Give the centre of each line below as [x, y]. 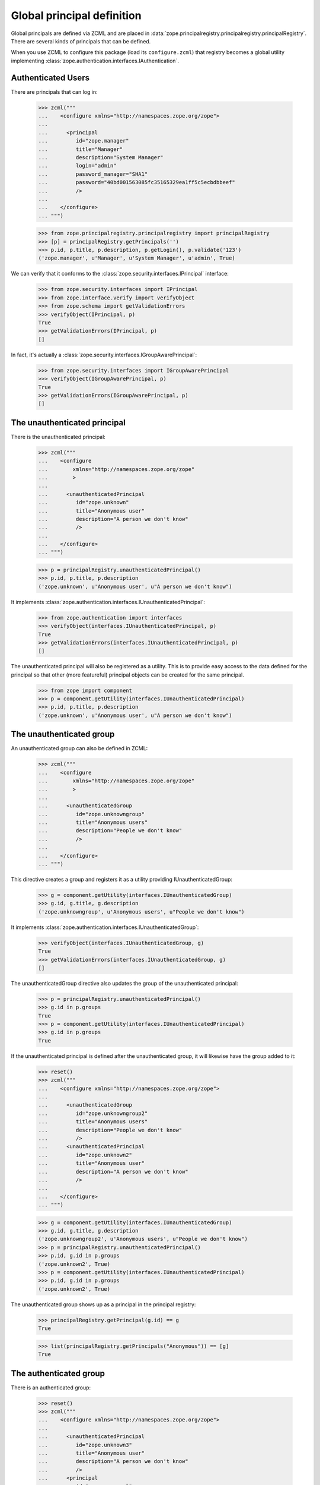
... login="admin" [77, 166]
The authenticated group [58, 1373]
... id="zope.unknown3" [85, 1445]
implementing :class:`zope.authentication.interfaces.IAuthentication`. [95, 61]
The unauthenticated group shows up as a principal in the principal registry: [103, 1304]
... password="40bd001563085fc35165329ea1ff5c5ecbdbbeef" [137, 182]
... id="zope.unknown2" [85, 1155]
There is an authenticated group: [51, 1388]
